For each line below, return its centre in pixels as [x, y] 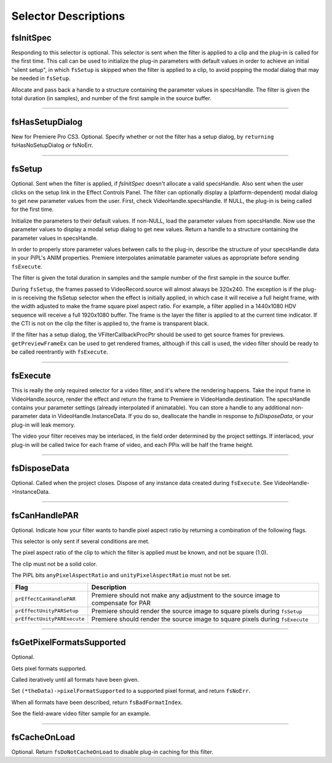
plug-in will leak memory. [43, 425]
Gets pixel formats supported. [49, 668]
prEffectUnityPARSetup [47, 611]
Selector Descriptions [68, 16]
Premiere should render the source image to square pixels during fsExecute [200, 619]
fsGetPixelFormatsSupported [69, 642]
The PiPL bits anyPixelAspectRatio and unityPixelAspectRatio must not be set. [121, 575]
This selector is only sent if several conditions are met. [81, 542]
